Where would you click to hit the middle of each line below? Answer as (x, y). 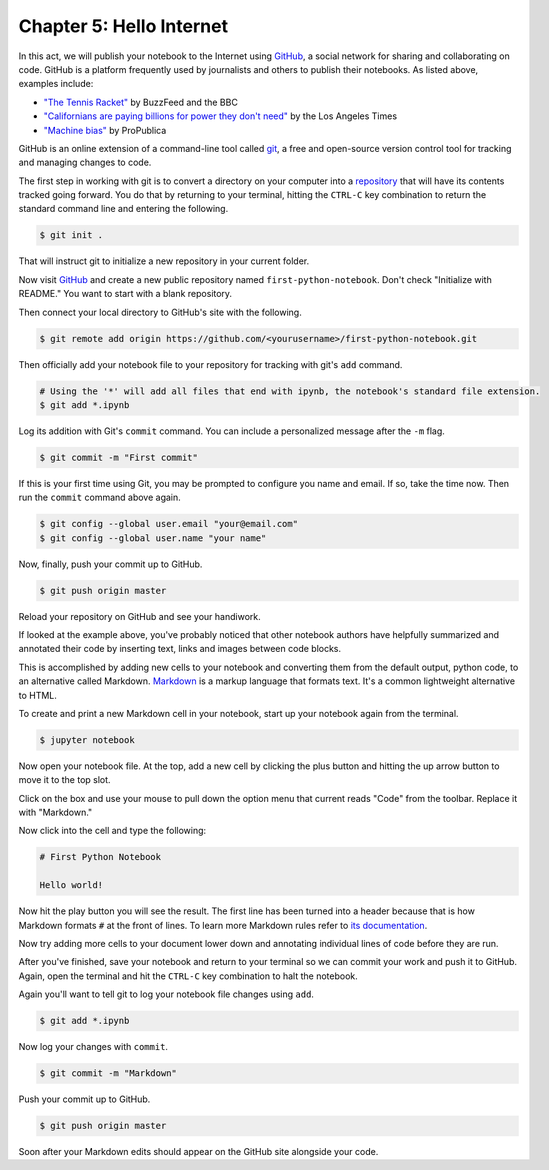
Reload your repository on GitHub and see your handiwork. (139, 616)
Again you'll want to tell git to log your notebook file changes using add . (166, 994)
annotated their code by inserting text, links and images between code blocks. (180, 649)
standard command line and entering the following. (123, 209)
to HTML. (37, 695)
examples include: (56, 84)
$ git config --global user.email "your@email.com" (169, 524)
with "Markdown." (55, 812)
